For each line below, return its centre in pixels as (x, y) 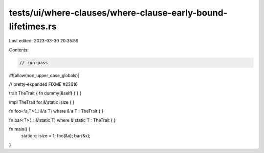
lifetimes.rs (33, 26)
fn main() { (20, 129)
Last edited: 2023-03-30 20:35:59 (44, 41)
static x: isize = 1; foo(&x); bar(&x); (56, 136)
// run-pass (34, 63)
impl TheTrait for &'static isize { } (42, 102)
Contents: (19, 50)
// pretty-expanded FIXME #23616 (44, 84)
